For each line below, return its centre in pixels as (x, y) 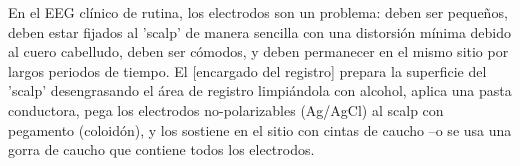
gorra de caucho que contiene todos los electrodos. (161, 149)
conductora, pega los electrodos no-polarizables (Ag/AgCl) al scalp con (226, 109)
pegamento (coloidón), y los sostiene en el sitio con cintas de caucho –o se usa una (260, 129)
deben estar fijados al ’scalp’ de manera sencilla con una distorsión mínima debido (260, 31)
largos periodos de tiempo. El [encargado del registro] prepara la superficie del (247, 70)
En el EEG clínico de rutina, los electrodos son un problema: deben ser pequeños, (258, 12)
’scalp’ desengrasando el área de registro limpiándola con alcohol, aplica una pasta (260, 90)
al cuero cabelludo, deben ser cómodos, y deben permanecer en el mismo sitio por (258, 51)
